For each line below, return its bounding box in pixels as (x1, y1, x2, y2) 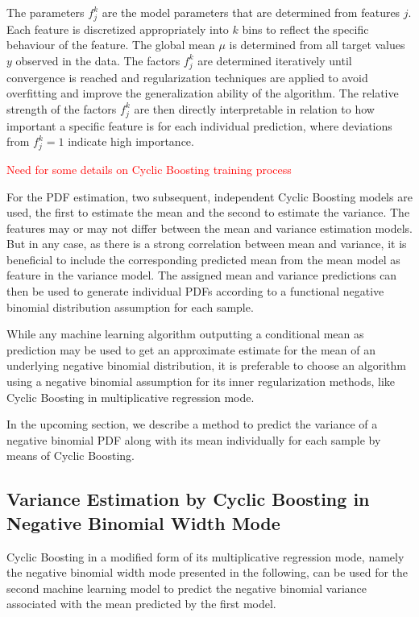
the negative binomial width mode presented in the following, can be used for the (6, 564, 409, 581)
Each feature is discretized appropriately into (6, 20, 229, 37)
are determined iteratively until (197, 52, 352, 68)
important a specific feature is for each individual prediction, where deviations (6, 117, 392, 134)
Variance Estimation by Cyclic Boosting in (6, 487, 370, 511)
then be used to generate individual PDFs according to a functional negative (6, 283, 384, 300)
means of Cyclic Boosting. (6, 447, 135, 464)
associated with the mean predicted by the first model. (6, 595, 276, 612)
